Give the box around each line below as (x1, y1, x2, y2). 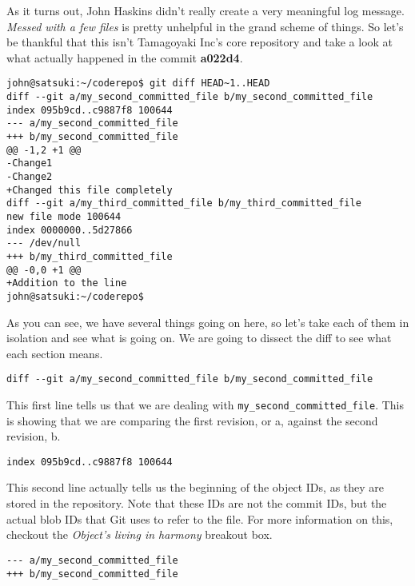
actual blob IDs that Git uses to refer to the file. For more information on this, (6, 510, 393, 527)
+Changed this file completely (6, 184, 173, 196)
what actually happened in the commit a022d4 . (6, 49, 243, 66)
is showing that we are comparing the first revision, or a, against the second (6, 412, 378, 429)
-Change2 (6, 170, 53, 182)
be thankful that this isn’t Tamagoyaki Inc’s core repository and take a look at (6, 34, 393, 50)
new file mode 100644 (6, 210, 122, 222)
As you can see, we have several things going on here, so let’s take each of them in (6, 313, 409, 330)
